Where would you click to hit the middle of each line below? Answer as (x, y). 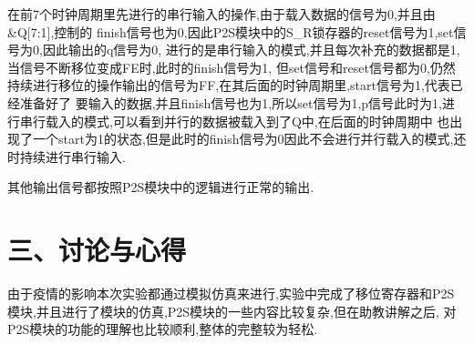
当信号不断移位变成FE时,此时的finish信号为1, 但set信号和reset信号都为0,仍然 (232, 67)
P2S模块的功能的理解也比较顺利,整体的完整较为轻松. (163, 329)
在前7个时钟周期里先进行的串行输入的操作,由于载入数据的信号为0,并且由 (222, 14)
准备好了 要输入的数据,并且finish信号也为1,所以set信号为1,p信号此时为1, (231, 102)
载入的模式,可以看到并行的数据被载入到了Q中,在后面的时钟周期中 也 (247, 121)
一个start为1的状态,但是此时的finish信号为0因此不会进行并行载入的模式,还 (249, 139)
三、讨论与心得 (97, 250)
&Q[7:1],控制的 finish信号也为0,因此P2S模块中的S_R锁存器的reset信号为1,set (231, 31)
